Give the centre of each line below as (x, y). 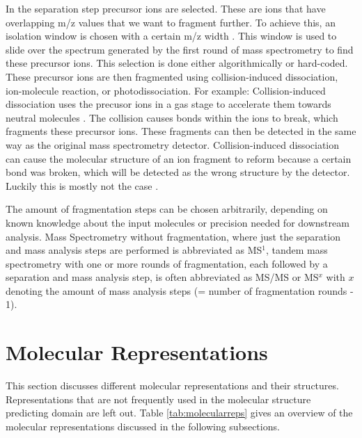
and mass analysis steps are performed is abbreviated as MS (134, 250)
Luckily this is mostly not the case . (82, 185)
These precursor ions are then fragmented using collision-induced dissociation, (172, 76)
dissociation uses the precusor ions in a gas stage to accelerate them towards (168, 104)
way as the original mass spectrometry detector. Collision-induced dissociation (173, 144)
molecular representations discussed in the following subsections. (143, 426)
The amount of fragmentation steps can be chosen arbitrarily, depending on (167, 209)
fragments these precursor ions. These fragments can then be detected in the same (181, 131)
